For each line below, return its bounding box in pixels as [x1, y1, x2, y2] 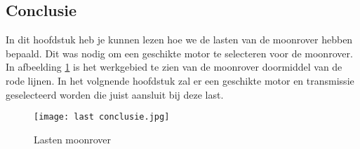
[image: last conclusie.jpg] [34, 112, 170, 122]
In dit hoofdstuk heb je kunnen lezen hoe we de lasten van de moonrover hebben [6, 32, 353, 47]
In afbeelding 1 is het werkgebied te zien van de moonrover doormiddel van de [6, 59, 342, 74]
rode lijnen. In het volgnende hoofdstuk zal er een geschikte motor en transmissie [6, 73, 354, 87]
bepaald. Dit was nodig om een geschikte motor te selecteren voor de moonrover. [6, 45, 353, 60]
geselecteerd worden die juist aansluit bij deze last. [6, 87, 224, 101]
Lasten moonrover [34, 132, 112, 146]
